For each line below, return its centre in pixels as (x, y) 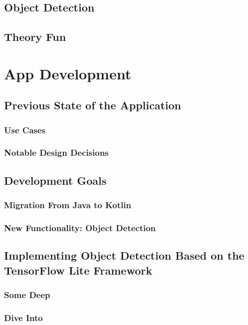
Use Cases (25, 130)
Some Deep (27, 294)
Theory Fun (35, 37)
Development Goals (55, 180)
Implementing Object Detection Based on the (124, 255)
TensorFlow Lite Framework (78, 270)
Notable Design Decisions (56, 153)
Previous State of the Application (93, 105)
